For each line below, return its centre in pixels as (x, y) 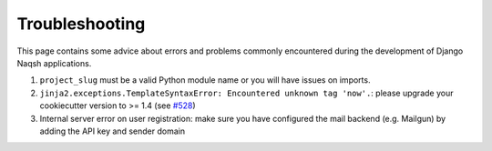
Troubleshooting (81, 24)
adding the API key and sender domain (113, 131)
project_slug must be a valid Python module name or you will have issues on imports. (205, 80)
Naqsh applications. (54, 63)
